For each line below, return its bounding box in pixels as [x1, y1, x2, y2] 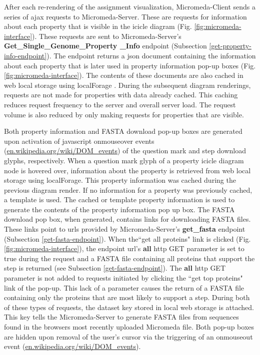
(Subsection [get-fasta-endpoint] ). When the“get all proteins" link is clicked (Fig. [4, 233, 251, 244]
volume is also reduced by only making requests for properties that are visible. [4, 109, 244, 119]
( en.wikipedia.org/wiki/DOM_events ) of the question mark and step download [4, 145, 246, 156]
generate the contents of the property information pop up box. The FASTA [4, 204, 235, 214]
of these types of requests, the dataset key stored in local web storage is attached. [4, 302, 254, 312]
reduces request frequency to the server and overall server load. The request [4, 99, 236, 109]
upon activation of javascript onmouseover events [4, 135, 154, 146]
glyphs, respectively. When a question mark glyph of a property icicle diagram [4, 155, 244, 165]
